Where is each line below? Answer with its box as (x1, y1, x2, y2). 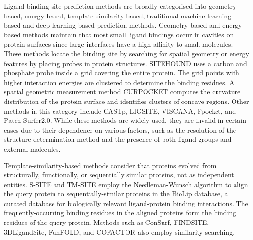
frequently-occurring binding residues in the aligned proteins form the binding (4, 207, 236, 218)
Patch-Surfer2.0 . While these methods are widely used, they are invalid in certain (4, 115, 247, 125)
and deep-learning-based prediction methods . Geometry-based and (22, 20, 220, 30)
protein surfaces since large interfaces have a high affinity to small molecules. (4, 39, 233, 49)
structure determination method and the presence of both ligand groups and (4, 134, 232, 144)
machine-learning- (181, 10, 234, 20)
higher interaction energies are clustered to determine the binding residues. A (4, 77, 235, 87)
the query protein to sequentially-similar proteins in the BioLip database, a (4, 189, 228, 199)
